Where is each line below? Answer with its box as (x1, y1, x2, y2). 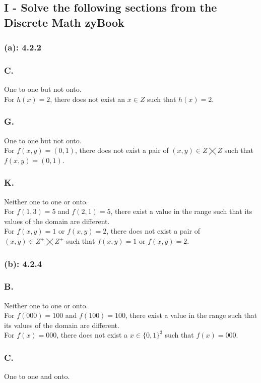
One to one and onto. (4, 371, 70, 381)
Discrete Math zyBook (4, 14, 124, 30)
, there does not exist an (50, 93, 125, 104)
